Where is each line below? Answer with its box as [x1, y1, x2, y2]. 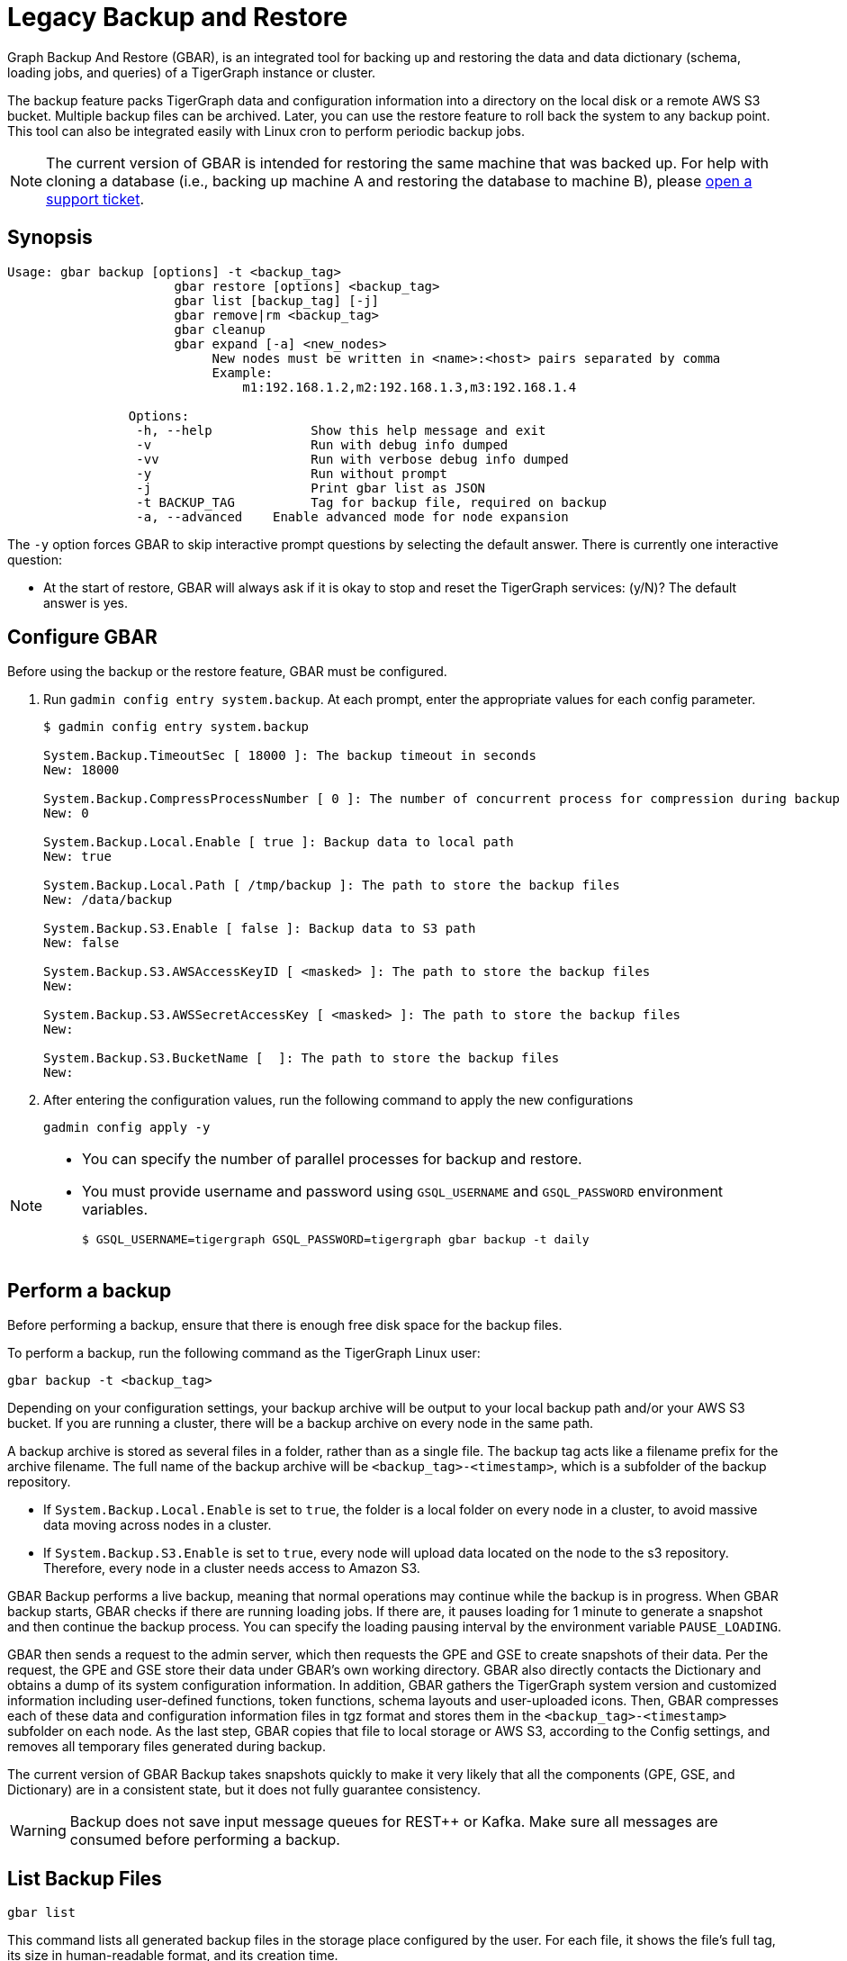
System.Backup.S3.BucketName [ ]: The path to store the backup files [43, 1051, 560, 1066]
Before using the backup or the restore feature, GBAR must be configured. [7, 664, 447, 680]
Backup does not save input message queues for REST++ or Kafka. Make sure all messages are [69, 1812, 718, 1831]
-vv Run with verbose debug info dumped [136, 451, 569, 466]
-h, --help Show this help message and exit [136, 422, 546, 438]
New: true [43, 849, 112, 864]
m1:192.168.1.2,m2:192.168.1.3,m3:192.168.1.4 [242, 379, 577, 394]
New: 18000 [43, 763, 120, 778]
